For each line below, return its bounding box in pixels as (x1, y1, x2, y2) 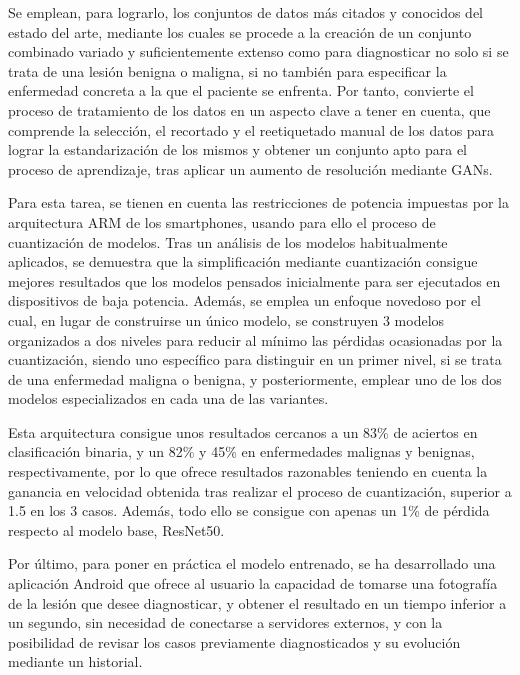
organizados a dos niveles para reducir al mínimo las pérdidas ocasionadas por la (8, 329, 503, 350)
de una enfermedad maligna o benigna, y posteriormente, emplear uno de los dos (8, 368, 502, 389)
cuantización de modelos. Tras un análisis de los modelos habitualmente (8, 231, 448, 252)
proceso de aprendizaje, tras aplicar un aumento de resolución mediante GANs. (8, 158, 493, 179)
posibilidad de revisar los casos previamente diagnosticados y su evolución (8, 631, 461, 652)
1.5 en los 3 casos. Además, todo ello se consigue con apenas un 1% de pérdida (8, 500, 490, 521)
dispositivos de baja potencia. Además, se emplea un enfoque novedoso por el (8, 290, 481, 311)
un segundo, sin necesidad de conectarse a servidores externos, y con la (8, 612, 443, 633)
